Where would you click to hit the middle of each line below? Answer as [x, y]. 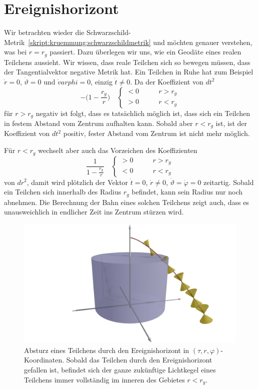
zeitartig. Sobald [229, 182]
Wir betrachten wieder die [44, 32]
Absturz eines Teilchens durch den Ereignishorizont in [107, 350]
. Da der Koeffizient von [167, 81]
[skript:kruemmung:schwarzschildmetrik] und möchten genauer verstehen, [140, 42]
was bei [15, 52]
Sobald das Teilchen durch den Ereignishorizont [139, 360]
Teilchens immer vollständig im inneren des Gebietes [104, 379]
